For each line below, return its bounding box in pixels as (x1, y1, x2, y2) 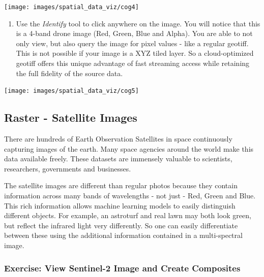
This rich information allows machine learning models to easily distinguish (4, 200, 236, 211)
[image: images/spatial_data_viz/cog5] (4, 87, 139, 95)
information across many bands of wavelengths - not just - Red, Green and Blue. (4, 190, 256, 201)
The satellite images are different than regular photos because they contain (4, 180, 238, 191)
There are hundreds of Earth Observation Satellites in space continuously (4, 133, 232, 144)
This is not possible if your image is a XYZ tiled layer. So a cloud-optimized (16, 48, 254, 58)
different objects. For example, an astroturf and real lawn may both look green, (4, 210, 251, 221)
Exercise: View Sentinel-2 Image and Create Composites (4, 261, 241, 274)
